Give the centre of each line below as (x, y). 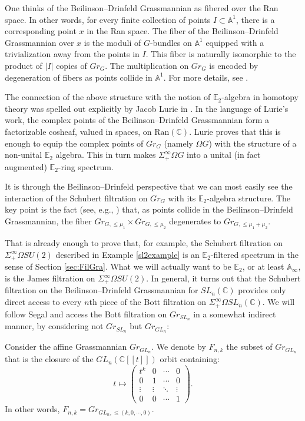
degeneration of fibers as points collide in (79, 77)
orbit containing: (190, 359)
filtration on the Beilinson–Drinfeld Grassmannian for (102, 290)
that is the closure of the (49, 359)
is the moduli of (112, 42)
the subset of (249, 347)
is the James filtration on (50, 278)
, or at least (263, 266)
